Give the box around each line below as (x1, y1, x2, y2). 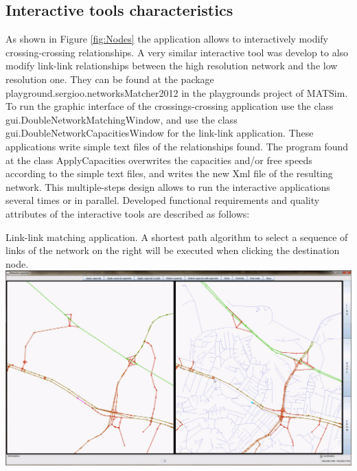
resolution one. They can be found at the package (5, 71, 214, 86)
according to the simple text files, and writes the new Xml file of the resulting (5, 166, 333, 181)
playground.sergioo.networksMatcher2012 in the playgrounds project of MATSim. (5, 85, 348, 100)
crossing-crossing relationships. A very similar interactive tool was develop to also (5, 45, 349, 59)
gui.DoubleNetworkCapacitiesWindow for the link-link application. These (5, 126, 314, 140)
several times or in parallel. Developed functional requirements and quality (5, 193, 320, 207)
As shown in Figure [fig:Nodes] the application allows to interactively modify (5, 32, 329, 46)
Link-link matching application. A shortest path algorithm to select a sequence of (5, 229, 348, 244)
